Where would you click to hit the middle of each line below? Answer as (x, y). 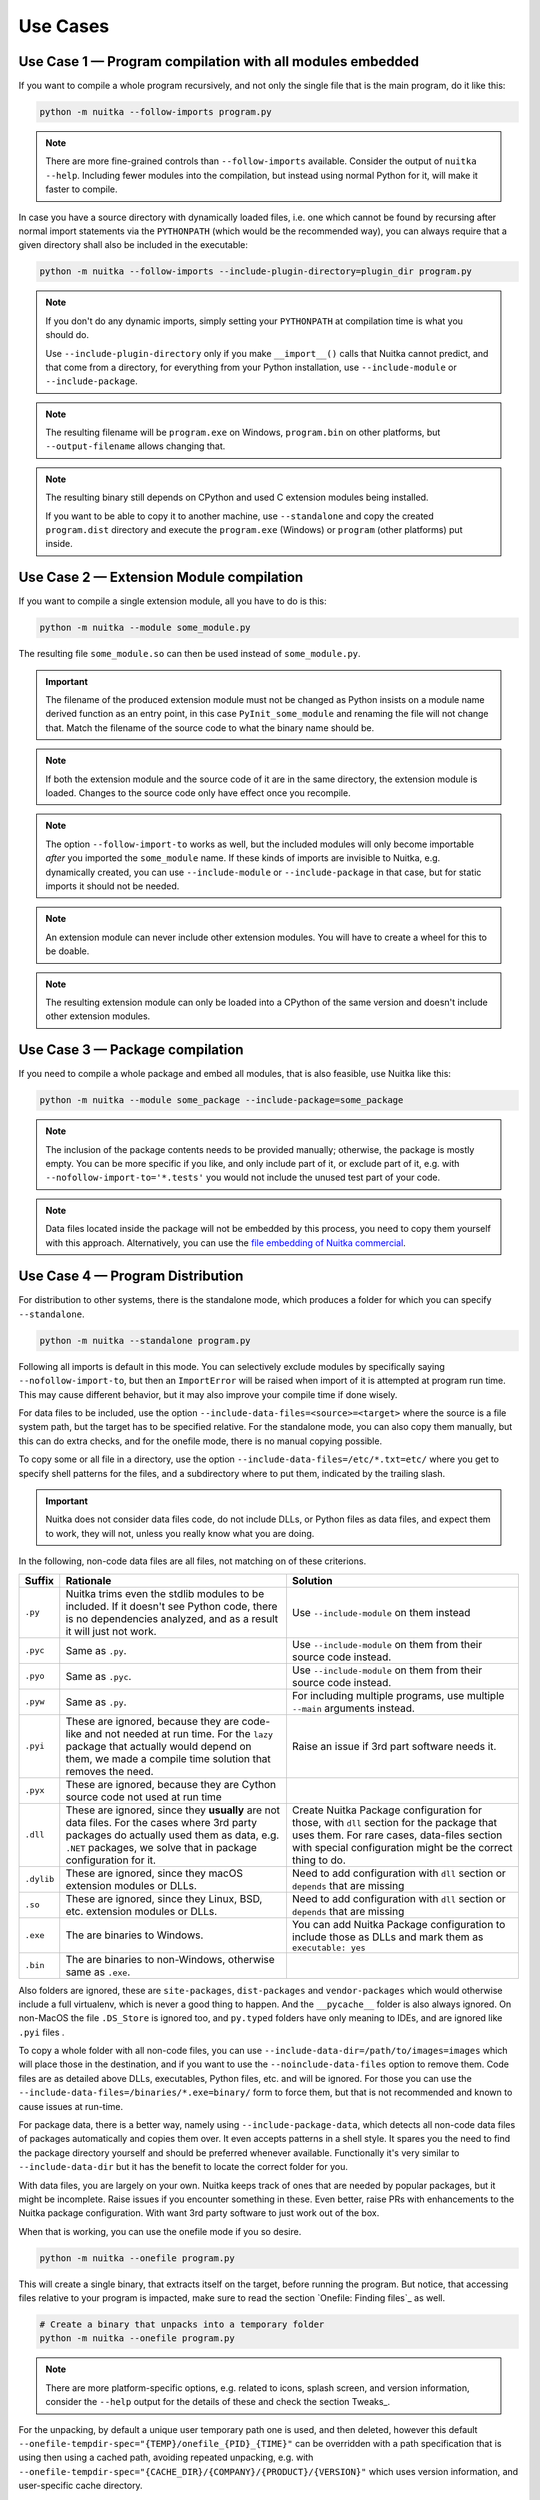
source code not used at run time (143, 1797)
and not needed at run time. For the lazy (179, 1733)
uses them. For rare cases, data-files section (397, 1835)
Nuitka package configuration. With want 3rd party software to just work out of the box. (199, 2213)
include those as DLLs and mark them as (387, 1937)
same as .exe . (98, 1972)
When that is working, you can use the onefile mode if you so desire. (160, 2231)
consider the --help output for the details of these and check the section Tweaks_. (218, 2402)
